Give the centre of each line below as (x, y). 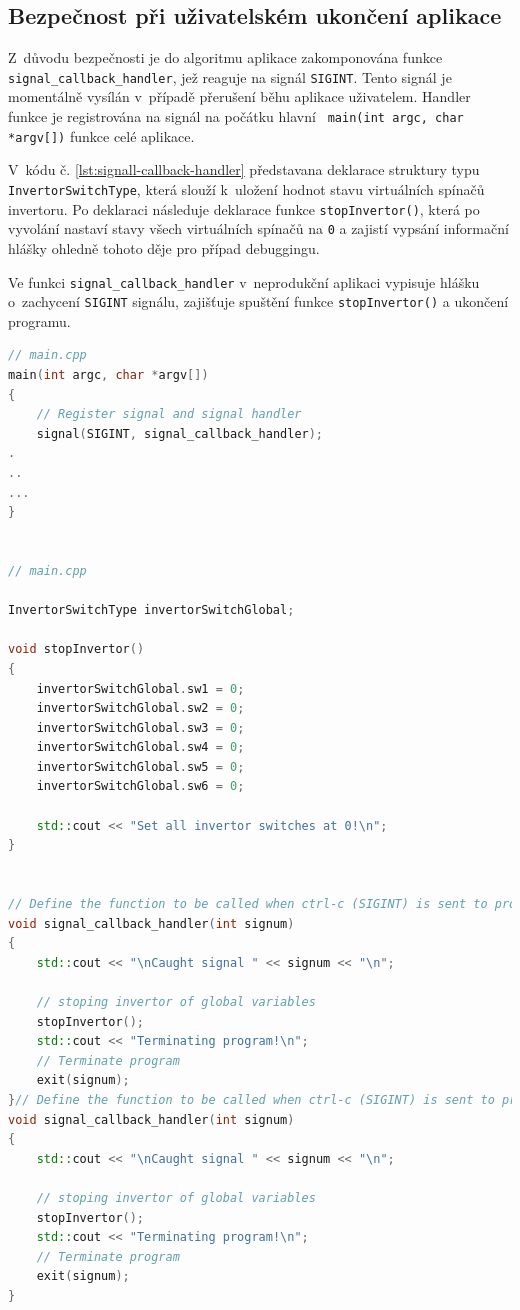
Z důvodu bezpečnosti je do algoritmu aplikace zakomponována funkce (225, 57)
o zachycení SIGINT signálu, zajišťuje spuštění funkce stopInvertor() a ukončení (258, 301)
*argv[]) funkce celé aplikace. (101, 135)
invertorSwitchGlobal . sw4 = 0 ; (140, 747)
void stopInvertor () (76, 649)
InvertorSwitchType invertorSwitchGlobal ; (151, 610)
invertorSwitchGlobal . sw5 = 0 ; (140, 766)
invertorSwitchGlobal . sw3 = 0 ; (140, 727)
